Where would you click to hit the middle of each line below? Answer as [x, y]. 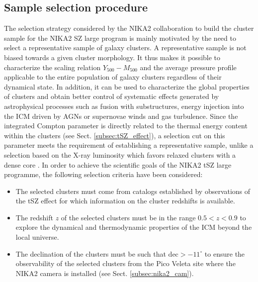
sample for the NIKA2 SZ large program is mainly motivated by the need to [120, 38]
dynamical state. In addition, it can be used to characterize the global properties [127, 86]
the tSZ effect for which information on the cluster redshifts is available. [125, 201]
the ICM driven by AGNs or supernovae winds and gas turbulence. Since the [121, 116]
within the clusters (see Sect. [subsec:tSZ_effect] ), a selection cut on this [115, 135]
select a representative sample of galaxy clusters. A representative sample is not [125, 47]
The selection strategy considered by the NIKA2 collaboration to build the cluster [129, 28]
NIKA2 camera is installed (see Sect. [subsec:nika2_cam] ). [105, 273]
